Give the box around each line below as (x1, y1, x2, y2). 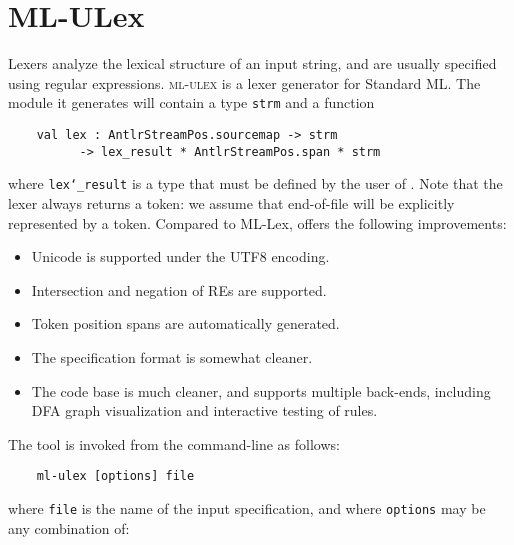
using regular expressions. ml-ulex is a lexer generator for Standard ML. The (8, 72, 481, 93)
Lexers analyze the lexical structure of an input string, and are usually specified (8, 53, 497, 74)
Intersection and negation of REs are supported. (31, 279, 327, 300)
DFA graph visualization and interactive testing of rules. (31, 400, 378, 421)
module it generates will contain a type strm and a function (8, 92, 375, 113)
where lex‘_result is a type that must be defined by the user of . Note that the (8, 173, 503, 194)
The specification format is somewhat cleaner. (31, 346, 313, 367)
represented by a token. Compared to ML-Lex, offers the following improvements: (8, 212, 507, 233)
